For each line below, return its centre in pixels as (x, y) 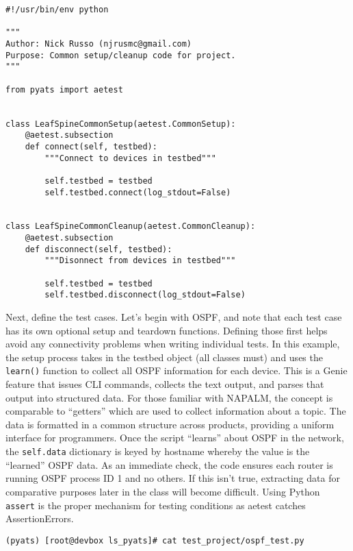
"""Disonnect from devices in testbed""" (140, 261)
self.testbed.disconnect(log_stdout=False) (145, 295)
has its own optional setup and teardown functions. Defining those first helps (167, 330)
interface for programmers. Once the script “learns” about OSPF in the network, (175, 438)
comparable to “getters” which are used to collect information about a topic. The (176, 411)
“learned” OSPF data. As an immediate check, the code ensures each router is (169, 464)
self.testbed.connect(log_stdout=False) (138, 192)
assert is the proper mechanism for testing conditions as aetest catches (156, 505)
